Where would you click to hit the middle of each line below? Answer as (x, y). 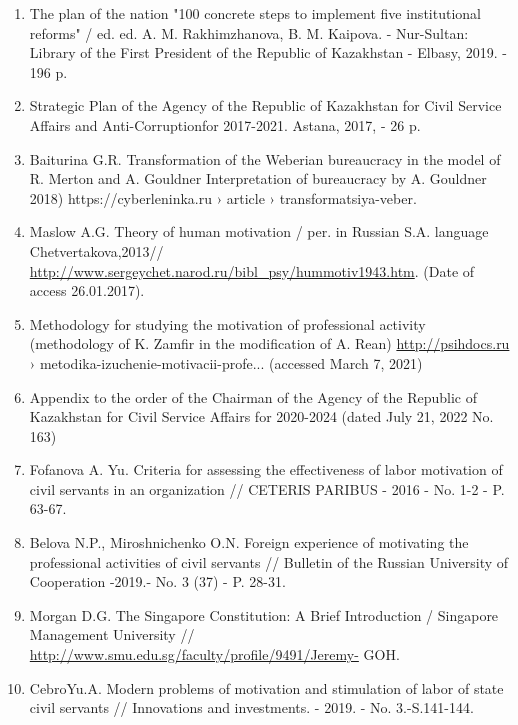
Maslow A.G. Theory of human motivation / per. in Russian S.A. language (259, 231)
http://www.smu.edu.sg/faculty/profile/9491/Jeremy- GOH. (214, 654)
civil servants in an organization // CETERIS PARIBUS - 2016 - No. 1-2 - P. (267, 488)
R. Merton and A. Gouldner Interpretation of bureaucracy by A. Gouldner (258, 178)
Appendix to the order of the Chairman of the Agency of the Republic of (253, 396)
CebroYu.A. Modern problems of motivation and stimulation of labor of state (266, 687)
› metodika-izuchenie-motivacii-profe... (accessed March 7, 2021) (226, 362)
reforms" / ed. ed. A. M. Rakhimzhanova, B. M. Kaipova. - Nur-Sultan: (249, 32)
